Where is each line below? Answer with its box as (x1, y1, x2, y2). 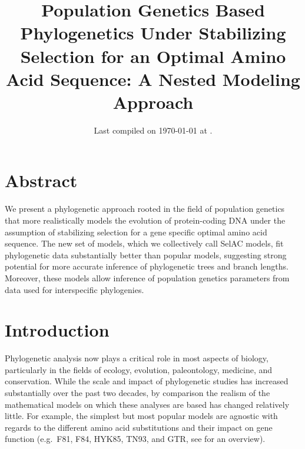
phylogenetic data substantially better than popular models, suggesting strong (5, 248, 287, 261)
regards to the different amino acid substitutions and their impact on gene (5, 421, 273, 433)
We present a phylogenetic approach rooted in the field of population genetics (5, 202, 285, 215)
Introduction (5, 318, 110, 342)
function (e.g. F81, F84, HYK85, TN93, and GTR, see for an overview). (5, 433, 266, 445)
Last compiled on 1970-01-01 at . (94, 124, 213, 136)
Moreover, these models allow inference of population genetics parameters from (5, 271, 290, 284)
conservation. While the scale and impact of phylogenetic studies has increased (5, 375, 289, 387)
